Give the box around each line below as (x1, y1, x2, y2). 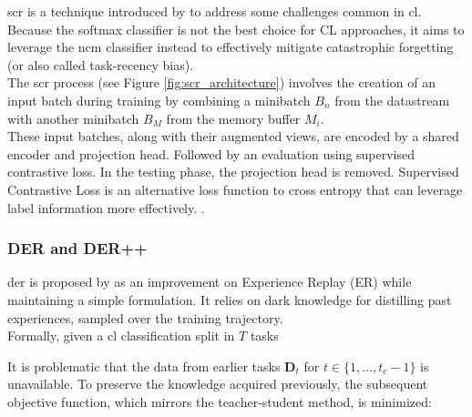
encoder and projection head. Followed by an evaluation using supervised (7, 144, 416, 163)
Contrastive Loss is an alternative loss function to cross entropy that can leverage (7, 179, 463, 198)
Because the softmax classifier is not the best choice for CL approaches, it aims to (7, 19, 465, 38)
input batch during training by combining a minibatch (7, 90, 311, 109)
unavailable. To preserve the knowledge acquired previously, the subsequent (7, 374, 428, 393)
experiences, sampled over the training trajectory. (7, 308, 283, 327)
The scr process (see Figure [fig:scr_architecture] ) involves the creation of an (7, 73, 436, 92)
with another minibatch (7, 108, 139, 127)
